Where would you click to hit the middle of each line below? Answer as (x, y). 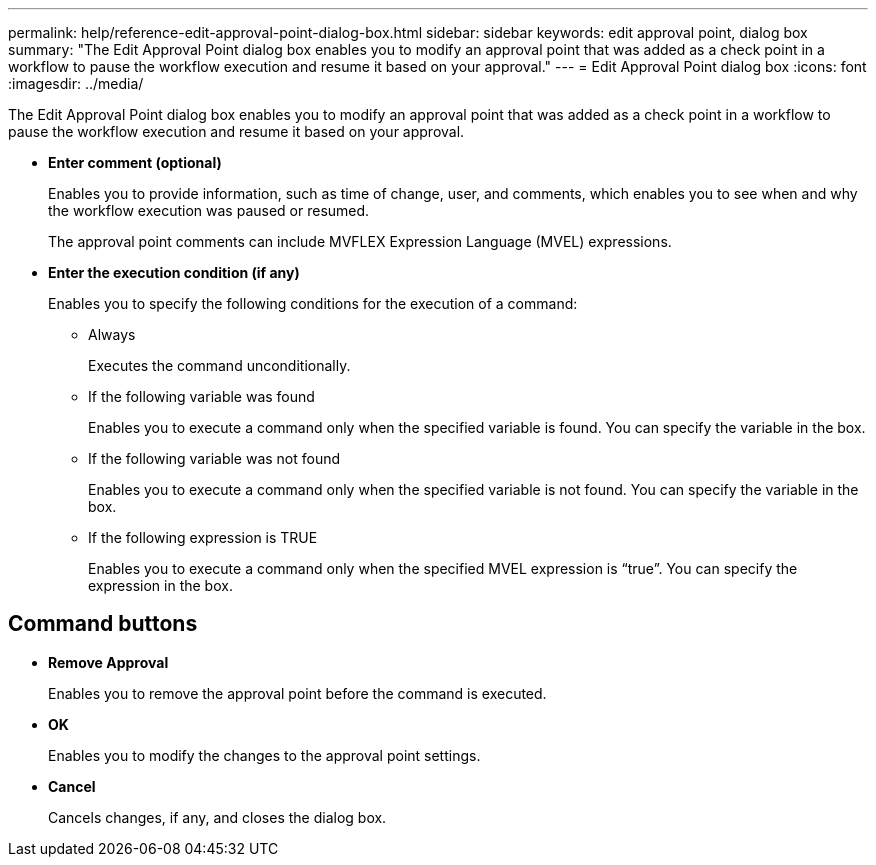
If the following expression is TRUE (203, 537)
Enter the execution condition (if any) (174, 272)
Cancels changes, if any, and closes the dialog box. (217, 817)
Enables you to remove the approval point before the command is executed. (297, 693)
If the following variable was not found (214, 458)
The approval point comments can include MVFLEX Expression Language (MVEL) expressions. (360, 241)
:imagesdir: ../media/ (76, 83)
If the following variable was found (201, 396)
